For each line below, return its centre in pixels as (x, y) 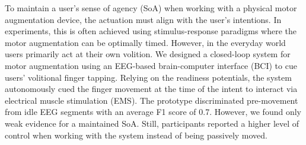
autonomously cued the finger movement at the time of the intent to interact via (151, 89)
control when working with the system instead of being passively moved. (136, 135)
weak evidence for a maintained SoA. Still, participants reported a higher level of (152, 123)
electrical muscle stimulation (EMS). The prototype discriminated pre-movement (152, 100)
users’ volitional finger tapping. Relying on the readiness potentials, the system (148, 77)
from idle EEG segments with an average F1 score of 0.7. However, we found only (153, 112)
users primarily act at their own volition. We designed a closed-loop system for (148, 54)
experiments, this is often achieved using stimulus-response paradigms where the (151, 31)
